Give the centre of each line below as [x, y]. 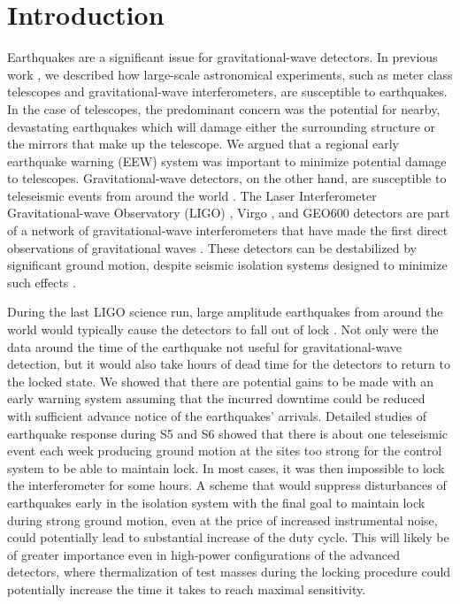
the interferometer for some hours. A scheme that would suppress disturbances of [227, 485]
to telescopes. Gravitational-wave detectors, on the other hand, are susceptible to [227, 178]
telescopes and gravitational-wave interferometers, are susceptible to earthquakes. [227, 92]
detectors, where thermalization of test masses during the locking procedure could [229, 572]
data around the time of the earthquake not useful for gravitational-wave [204, 346]
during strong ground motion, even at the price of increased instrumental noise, [222, 520]
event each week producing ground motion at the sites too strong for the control [225, 451]
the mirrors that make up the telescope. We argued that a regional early [203, 144]
